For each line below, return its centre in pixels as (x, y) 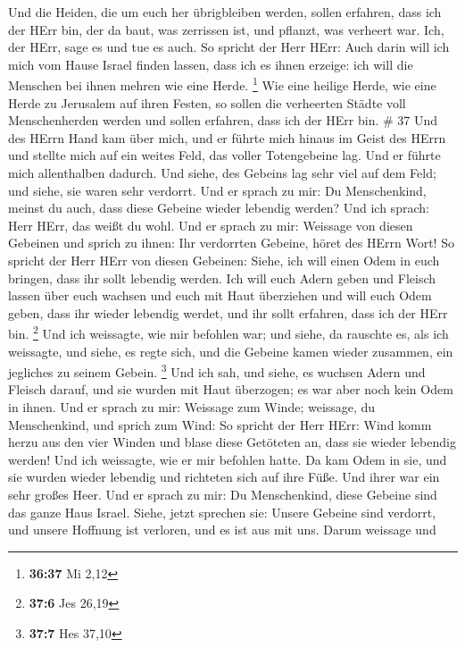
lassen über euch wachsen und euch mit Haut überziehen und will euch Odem (220, 295)
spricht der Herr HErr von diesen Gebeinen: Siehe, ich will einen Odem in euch (224, 260)
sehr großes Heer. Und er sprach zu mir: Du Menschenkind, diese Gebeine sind (223, 494)
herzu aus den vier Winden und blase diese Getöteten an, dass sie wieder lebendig (232, 442)
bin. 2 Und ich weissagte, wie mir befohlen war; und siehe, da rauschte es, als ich (228, 332)
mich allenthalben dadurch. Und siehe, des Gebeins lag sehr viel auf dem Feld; (222, 173)
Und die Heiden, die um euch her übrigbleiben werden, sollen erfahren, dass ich (225, 12)
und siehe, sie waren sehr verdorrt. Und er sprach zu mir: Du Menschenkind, (217, 190)
